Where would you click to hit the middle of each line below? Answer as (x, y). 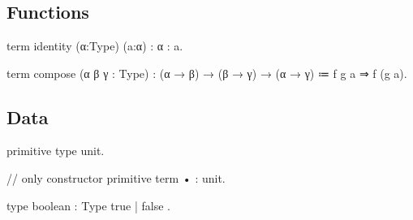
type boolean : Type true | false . (88, 205)
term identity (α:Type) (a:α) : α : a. (95, 45)
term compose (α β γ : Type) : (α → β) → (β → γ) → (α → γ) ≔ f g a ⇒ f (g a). (207, 73)
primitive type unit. (56, 151)
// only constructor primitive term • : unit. (116, 177)
